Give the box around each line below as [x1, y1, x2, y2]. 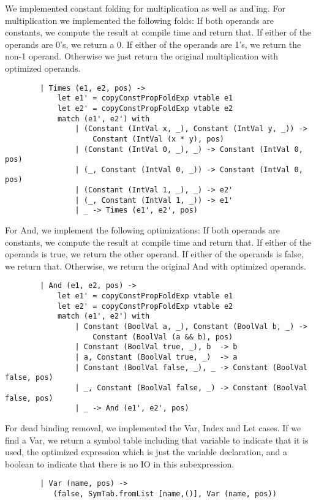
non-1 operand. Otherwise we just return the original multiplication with [5, 50, 279, 62]
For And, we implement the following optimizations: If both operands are [5, 224, 280, 236]
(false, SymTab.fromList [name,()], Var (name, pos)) [53, 490, 277, 499]
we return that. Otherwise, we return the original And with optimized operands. [5, 259, 307, 272]
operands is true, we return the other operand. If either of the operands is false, [5, 248, 304, 260]
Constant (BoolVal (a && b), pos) [92, 332, 233, 341]
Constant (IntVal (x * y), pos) [92, 134, 224, 143]
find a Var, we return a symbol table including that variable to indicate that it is [5, 433, 309, 446]
